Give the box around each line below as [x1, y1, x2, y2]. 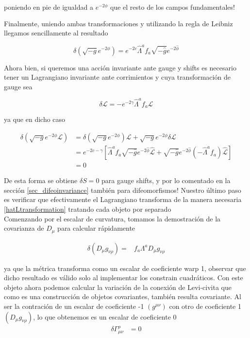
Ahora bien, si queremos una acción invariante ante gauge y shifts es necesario [4, 62, 236, 72]
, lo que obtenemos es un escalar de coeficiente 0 [33, 311, 177, 321]
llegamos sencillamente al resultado [4, 28, 108, 38]
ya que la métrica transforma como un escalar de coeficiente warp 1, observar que [4, 263, 246, 273]
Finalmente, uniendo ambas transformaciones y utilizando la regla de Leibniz [4, 18, 233, 28]
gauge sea [4, 81, 33, 91]
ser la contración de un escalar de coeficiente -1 [4, 301, 144, 311]
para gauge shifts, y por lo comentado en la [101, 175, 231, 186]
